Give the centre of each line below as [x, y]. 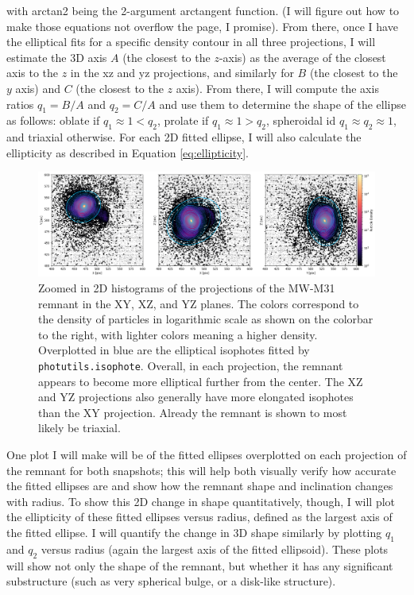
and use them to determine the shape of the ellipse [283, 104]
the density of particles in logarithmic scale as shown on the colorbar [206, 319]
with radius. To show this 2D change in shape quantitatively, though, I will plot [201, 501]
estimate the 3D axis [57, 57]
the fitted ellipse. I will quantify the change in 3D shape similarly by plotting [194, 532]
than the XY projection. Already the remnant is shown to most [193, 412]
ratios [20, 104]
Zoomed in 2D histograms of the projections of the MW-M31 [187, 288]
